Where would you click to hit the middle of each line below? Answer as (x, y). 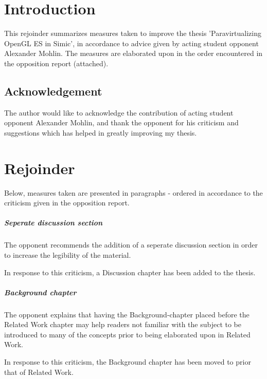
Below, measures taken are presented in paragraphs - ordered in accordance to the (133, 192)
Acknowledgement (53, 91)
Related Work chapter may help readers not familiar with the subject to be (123, 324)
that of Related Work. (39, 372)
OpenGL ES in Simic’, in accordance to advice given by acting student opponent (131, 43)
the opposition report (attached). (56, 63)
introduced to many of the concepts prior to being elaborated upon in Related (127, 334)
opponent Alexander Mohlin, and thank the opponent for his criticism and (121, 122)
